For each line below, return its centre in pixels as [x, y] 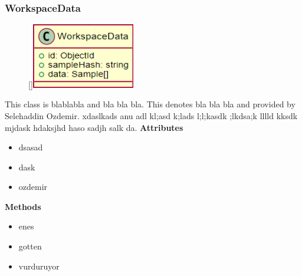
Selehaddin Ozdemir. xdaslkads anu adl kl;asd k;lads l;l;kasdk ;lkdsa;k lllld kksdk [151, 115]
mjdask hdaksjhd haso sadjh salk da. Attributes [94, 127]
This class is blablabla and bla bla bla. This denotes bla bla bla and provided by [150, 104]
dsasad [31, 147]
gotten [30, 246]
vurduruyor [39, 266]
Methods [23, 206]
